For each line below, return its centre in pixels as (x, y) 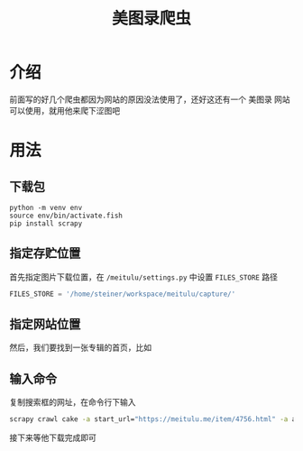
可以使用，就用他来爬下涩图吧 (64, 110)
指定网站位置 (45, 324)
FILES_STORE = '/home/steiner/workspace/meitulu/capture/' (123, 294)
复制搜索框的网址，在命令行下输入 (73, 402)
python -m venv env (46, 207)
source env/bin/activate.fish (66, 216)
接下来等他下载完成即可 (53, 437)
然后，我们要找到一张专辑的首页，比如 (80, 347)
